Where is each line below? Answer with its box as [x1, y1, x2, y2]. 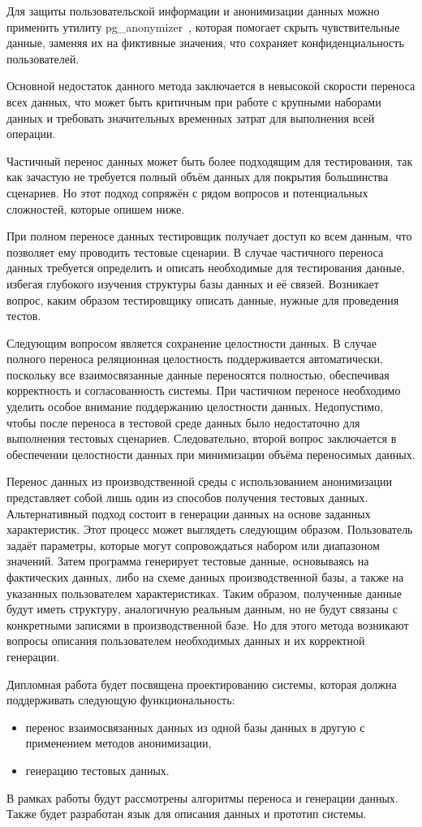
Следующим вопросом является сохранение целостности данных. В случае [6, 334, 377, 351]
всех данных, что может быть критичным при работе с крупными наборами [6, 93, 381, 110]
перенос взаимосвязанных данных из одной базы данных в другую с [25, 718, 365, 735]
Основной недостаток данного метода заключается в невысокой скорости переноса [6, 77, 416, 94]
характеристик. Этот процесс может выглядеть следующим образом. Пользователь [6, 521, 413, 538]
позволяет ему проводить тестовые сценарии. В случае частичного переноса [6, 243, 384, 260]
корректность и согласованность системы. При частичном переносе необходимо [6, 382, 401, 399]
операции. [6, 125, 56, 142]
